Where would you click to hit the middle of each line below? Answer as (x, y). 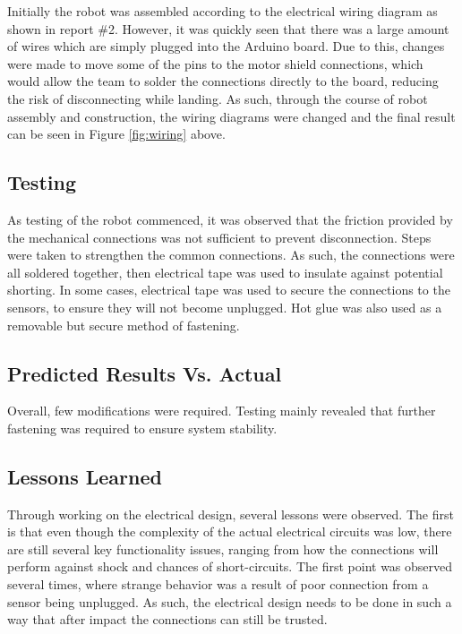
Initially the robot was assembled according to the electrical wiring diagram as (222, 11)
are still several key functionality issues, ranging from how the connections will (223, 548)
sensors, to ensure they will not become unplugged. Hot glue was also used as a (225, 307)
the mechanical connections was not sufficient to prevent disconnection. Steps (219, 237)
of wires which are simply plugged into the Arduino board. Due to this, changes (226, 46)
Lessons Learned (85, 476)
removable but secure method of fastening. (124, 325)
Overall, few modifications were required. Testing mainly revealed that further (222, 411)
